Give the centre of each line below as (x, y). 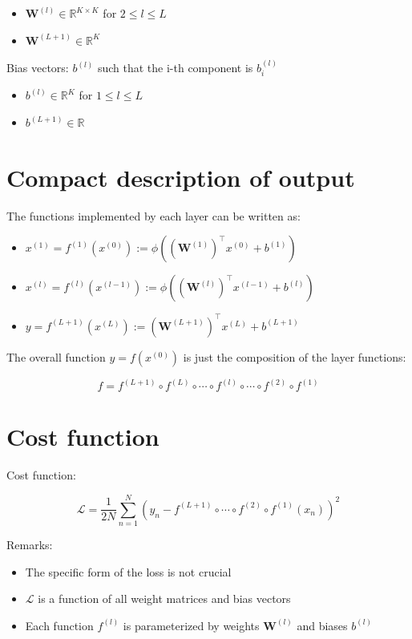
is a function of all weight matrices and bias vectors (164, 599)
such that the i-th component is (175, 67)
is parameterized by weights (191, 625)
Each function (59, 625)
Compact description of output (181, 177)
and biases (322, 625)
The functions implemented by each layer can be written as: (153, 215)
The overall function (56, 356)
